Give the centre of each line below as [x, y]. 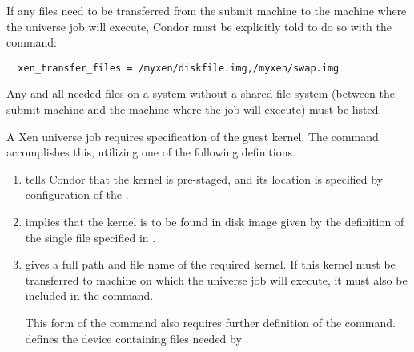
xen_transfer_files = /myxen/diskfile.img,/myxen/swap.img [179, 68]
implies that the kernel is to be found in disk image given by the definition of [215, 221]
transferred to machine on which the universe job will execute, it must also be [216, 279]
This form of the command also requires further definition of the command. [210, 322]
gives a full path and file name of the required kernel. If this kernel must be [210, 264]
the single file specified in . [90, 237]
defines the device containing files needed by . [137, 338]
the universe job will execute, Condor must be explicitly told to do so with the [199, 26]
